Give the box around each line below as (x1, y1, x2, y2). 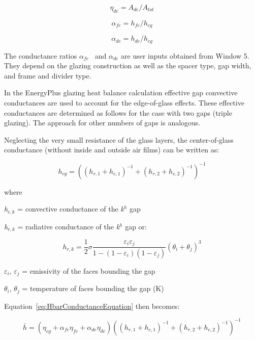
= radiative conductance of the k (17, 221, 120, 231)
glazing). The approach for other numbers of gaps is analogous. (4, 117, 201, 128)
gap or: (125, 221, 147, 231)
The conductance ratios (4, 50, 77, 61)
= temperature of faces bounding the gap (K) (22, 283, 164, 294)
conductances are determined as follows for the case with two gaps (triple (4, 107, 232, 118)
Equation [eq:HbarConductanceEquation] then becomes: (4, 300, 180, 311)
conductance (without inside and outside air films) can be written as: (4, 144, 219, 155)
